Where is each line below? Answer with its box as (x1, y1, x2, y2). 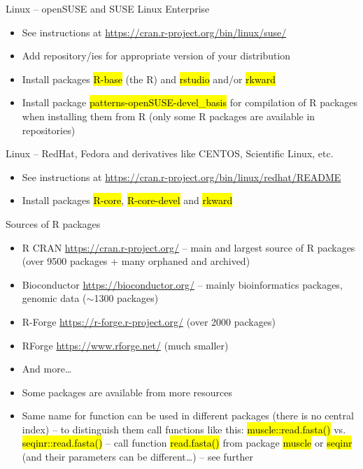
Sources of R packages (6, 216, 101, 231)
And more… (22, 361, 72, 376)
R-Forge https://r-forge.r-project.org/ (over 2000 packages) (22, 314, 276, 329)
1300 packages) (94, 291, 159, 305)
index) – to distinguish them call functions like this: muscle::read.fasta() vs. (22, 421, 346, 436)
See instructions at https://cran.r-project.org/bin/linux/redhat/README (22, 169, 341, 184)
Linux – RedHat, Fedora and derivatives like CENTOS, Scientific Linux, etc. (6, 146, 334, 161)
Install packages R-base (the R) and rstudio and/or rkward (22, 71, 276, 86)
